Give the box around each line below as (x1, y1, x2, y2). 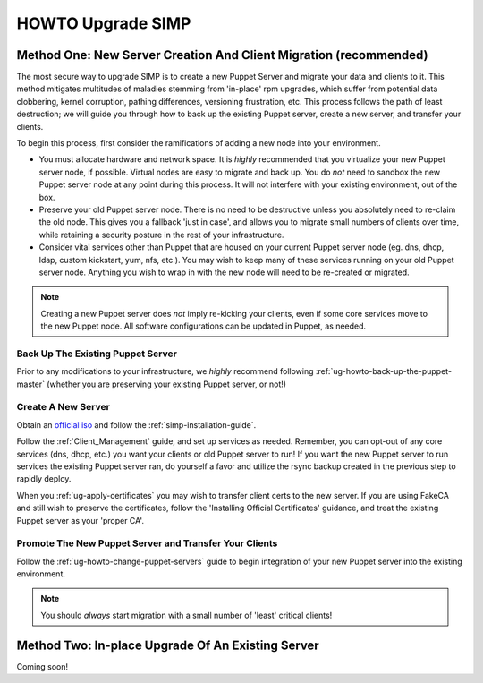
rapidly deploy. (16, 474, 72, 484)
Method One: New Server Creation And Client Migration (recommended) (16, 47, 428, 63)
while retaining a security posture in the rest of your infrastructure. (38, 229, 284, 240)
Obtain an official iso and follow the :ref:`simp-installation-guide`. (16, 419, 257, 430)
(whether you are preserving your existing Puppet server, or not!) (46, 379, 286, 389)
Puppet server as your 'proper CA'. (16, 515, 145, 525)
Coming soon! (16, 661, 69, 671)
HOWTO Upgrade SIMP (16, 13, 191, 33)
